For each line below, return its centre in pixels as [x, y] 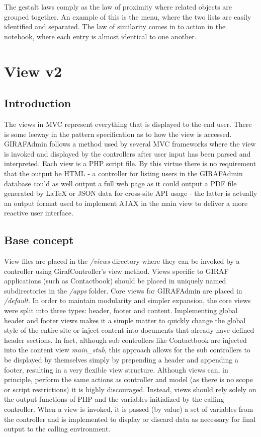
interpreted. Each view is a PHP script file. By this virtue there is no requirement [130, 163]
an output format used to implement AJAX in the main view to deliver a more [126, 203]
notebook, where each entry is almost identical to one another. [100, 36]
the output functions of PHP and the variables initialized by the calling [114, 399]
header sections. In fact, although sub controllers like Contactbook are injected [125, 340]
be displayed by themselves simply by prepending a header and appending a [121, 360]
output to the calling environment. [57, 429]
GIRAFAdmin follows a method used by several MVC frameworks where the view [130, 144]
